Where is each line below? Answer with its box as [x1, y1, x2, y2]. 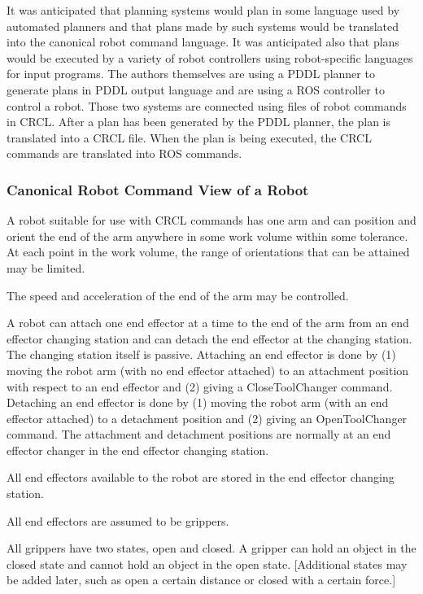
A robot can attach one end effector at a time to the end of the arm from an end [7, 314, 409, 331]
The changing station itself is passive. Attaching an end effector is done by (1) [7, 346, 396, 363]
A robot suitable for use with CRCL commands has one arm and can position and [7, 212, 416, 229]
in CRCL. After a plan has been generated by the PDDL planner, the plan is [7, 113, 391, 130]
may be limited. [7, 259, 85, 276]
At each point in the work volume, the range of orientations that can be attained [7, 243, 410, 260]
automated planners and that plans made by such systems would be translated [7, 17, 399, 34]
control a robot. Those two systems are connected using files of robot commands [7, 97, 407, 114]
